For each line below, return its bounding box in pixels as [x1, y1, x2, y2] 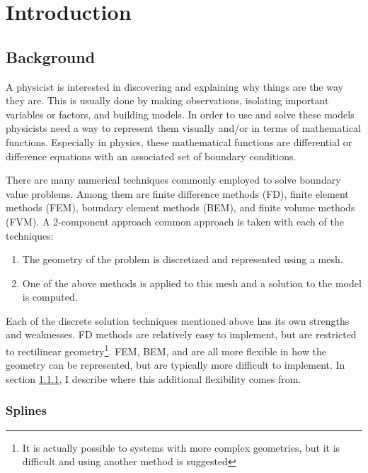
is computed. [22, 289, 78, 304]
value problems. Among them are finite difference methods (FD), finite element [6, 186, 349, 201]
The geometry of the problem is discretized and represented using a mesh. [22, 252, 343, 267]
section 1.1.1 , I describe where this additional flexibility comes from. [6, 371, 301, 386]
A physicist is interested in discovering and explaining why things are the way [6, 79, 343, 94]
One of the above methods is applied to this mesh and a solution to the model [22, 275, 362, 290]
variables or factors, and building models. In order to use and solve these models [6, 106, 355, 121]
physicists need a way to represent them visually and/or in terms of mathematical [6, 121, 361, 135]
